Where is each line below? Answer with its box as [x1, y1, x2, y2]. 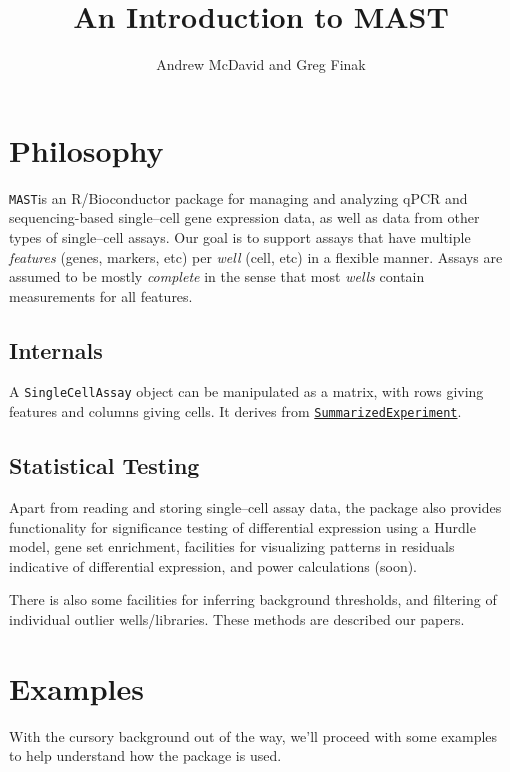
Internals [9, 334, 103, 365]
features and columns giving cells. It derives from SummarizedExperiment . [9, 401, 462, 422]
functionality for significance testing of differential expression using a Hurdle [9, 516, 476, 537]
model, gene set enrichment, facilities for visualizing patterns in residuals [9, 536, 455, 557]
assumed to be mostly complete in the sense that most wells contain [9, 266, 425, 287]
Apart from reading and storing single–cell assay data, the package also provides [9, 497, 502, 517]
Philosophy [9, 129, 164, 170]
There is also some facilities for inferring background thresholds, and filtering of [9, 589, 497, 610]
